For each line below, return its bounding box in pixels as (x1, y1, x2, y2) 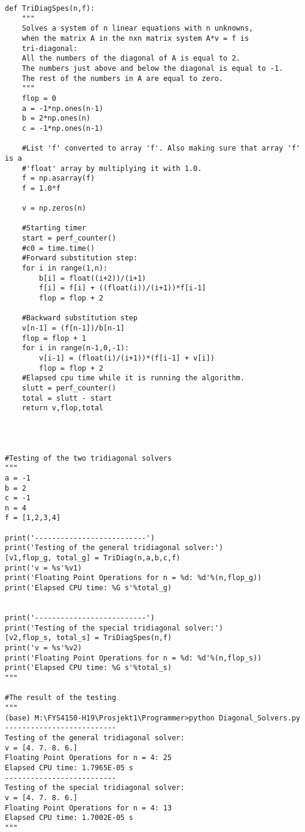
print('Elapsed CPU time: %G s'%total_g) (5, 584, 172, 593)
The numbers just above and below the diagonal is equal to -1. (22, 64, 283, 73)
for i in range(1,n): (22, 264, 108, 273)
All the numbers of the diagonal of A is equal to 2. (22, 54, 240, 63)
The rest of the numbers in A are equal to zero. (22, 74, 224, 83)
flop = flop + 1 (22, 334, 87, 343)
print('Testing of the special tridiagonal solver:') (5, 623, 224, 632)
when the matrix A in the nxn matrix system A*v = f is (22, 34, 249, 43)
